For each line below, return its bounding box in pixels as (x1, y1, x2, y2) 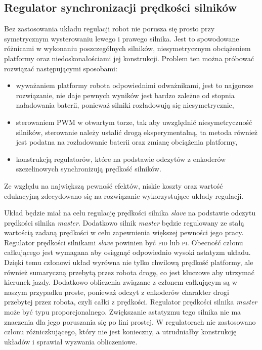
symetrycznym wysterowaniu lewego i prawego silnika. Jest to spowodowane (4, 33, 239, 43)
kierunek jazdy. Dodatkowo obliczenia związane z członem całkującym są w (4, 277, 237, 287)
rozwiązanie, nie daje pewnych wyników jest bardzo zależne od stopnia (16, 90, 235, 100)
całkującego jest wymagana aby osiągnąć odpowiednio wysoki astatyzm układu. (4, 247, 251, 257)
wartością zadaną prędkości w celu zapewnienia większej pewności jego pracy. (4, 227, 244, 238)
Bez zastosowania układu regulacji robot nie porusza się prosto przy (4, 23, 215, 34)
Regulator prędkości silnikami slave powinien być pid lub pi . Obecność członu (4, 237, 243, 247)
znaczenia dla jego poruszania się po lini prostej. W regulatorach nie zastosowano (4, 316, 256, 327)
